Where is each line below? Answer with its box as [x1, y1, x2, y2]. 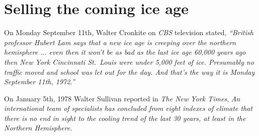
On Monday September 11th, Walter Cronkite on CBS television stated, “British [4, 27, 253, 38]
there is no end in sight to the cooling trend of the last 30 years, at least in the [4, 112, 246, 123]
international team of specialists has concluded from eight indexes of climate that [4, 103, 253, 113]
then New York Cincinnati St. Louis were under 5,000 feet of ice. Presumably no [4, 56, 254, 67]
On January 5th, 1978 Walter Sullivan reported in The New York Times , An [4, 93, 240, 103]
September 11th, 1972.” [4, 76, 75, 87]
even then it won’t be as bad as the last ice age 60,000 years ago [49, 47, 246, 57]
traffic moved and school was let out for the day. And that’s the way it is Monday [4, 66, 255, 77]
